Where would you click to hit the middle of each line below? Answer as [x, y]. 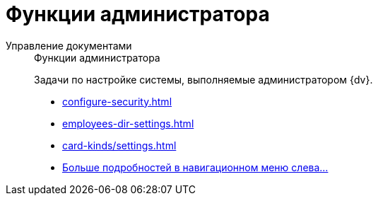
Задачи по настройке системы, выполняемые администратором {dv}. [203, 79]
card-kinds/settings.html [119, 145]
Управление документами [69, 45]
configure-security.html [117, 101]
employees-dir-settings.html [128, 123]
